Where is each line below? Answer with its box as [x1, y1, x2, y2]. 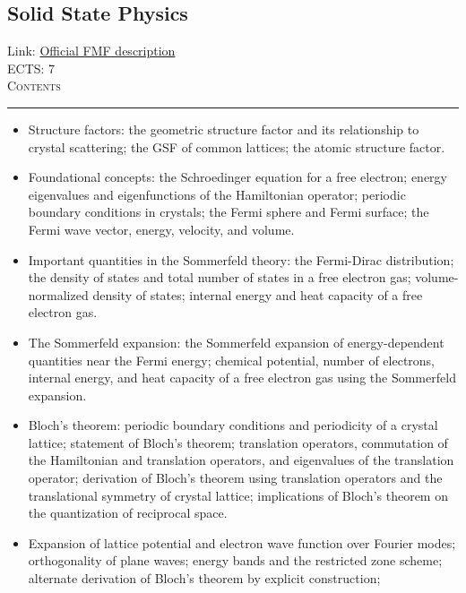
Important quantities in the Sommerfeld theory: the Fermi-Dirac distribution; [28, 250, 454, 269]
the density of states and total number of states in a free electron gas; [28, 268, 411, 287]
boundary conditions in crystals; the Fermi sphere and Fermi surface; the [28, 202, 429, 221]
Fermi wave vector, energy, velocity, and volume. [28, 219, 295, 238]
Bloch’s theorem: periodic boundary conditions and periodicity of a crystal [28, 416, 438, 434]
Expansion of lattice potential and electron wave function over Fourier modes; [28, 533, 456, 552]
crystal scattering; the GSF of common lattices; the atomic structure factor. [28, 137, 445, 156]
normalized [28, 285, 89, 304]
